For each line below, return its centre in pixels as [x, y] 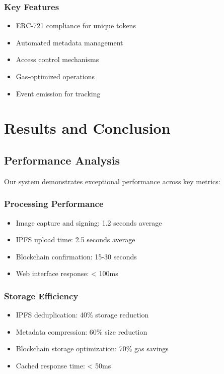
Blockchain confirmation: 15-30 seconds [76, 256]
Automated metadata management [69, 42]
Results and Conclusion [87, 128]
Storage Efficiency [41, 296]
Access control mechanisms [57, 59]
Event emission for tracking [58, 93]
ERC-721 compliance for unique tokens [76, 25]
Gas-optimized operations [55, 76]
